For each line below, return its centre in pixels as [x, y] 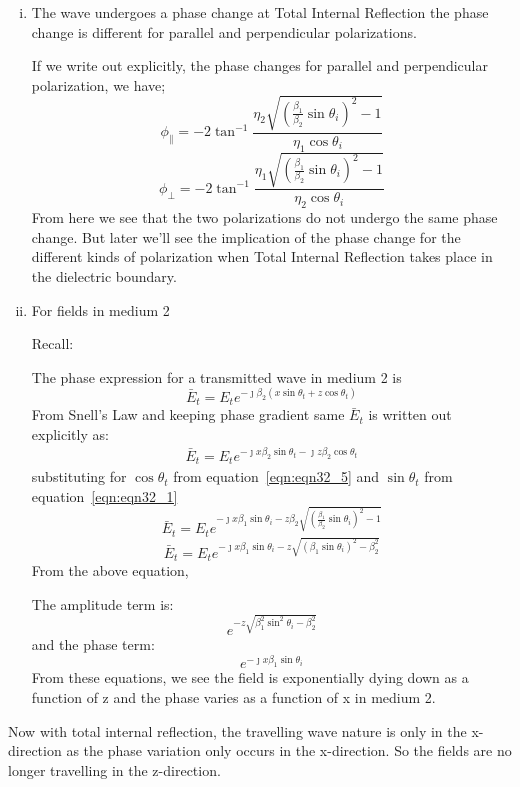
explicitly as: [70, 433]
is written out [410, 414]
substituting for [79, 476]
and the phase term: [93, 644]
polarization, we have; [98, 84]
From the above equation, [110, 570]
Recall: [52, 343]
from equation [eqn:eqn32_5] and [276, 476]
